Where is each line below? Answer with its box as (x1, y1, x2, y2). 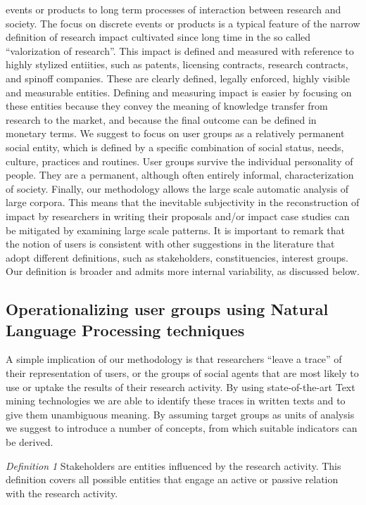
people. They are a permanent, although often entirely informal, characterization (6, 167, 354, 182)
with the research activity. (6, 485, 118, 500)
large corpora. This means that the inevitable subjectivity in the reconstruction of (6, 195, 360, 210)
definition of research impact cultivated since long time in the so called (6, 30, 311, 44)
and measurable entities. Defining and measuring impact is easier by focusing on (6, 84, 352, 99)
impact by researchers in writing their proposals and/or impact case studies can (6, 208, 350, 223)
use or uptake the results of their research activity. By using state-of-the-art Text (6, 379, 355, 394)
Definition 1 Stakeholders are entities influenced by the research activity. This (6, 458, 341, 473)
